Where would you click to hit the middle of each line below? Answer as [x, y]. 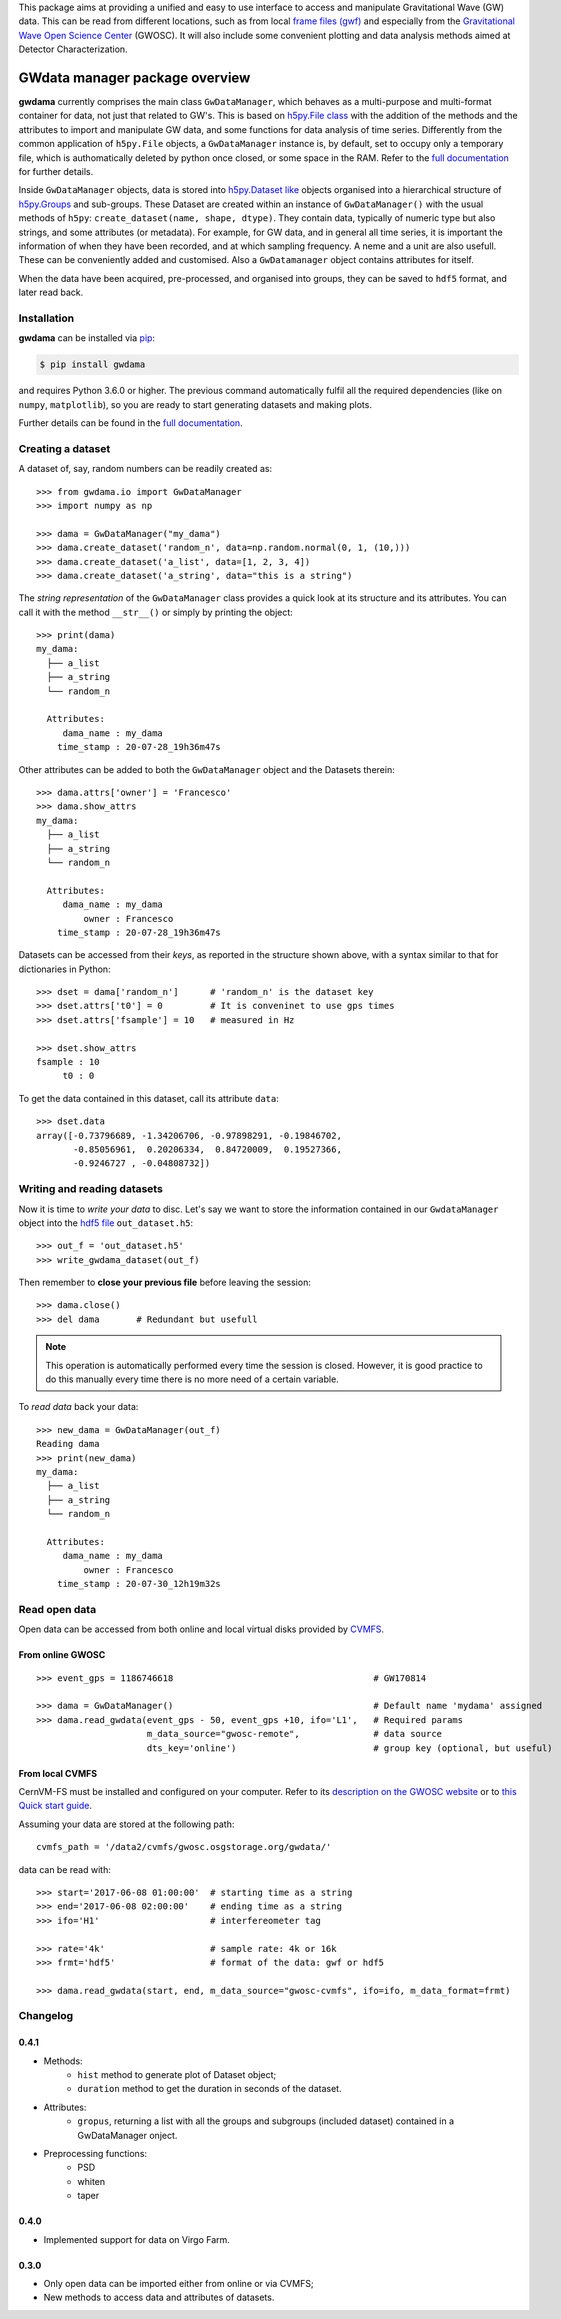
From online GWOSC [62, 1655]
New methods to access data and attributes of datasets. [159, 2297]
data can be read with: [65, 1869]
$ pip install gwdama [92, 364]
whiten [91, 2181]
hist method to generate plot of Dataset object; [177, 2075]
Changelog [46, 2016]
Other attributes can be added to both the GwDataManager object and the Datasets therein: [206, 769]
